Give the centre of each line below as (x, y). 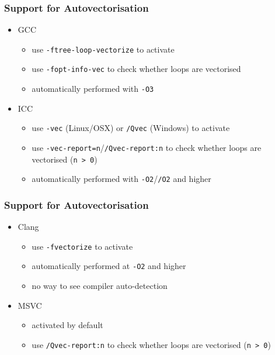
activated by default (67, 325)
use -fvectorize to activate (82, 246)
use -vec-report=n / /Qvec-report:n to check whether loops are (147, 148)
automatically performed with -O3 (93, 89)
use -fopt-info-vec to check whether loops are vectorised (136, 69)
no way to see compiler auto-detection (100, 286)
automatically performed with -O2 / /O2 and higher (121, 179)
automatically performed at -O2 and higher (109, 266)
